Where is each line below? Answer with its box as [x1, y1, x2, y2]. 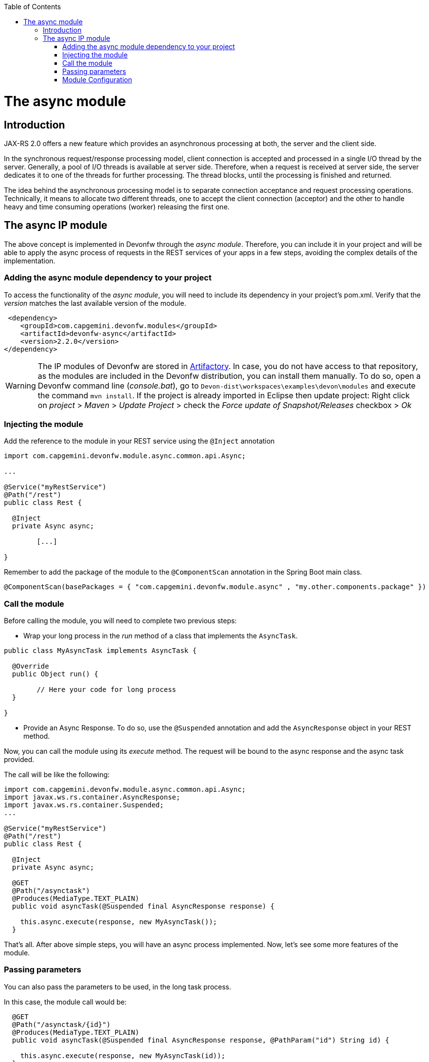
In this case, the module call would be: [4, 997, 127, 1006]
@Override [12, 662, 49, 671]
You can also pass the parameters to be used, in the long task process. [4, 982, 232, 991]
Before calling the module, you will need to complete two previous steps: [4, 616, 237, 625]
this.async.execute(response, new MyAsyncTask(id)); [20, 1051, 226, 1060]
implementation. [4, 256, 55, 265]
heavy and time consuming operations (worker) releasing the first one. [4, 202, 230, 211]
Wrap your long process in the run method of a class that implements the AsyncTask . [23, 632, 298, 640]
